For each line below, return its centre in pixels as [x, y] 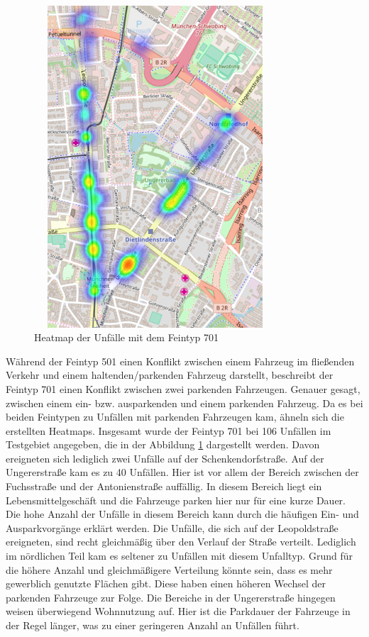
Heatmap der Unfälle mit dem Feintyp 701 [127, 337]
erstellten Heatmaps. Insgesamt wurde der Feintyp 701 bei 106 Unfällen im [169, 430]
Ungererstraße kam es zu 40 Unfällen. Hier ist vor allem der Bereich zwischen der [182, 472]
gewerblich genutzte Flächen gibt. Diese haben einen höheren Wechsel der [166, 583]
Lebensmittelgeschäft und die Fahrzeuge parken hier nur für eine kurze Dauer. [176, 500]
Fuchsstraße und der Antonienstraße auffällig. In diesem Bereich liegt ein [164, 486]
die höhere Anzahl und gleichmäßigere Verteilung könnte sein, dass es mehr [169, 569]
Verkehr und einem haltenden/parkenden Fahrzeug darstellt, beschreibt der [170, 375]
